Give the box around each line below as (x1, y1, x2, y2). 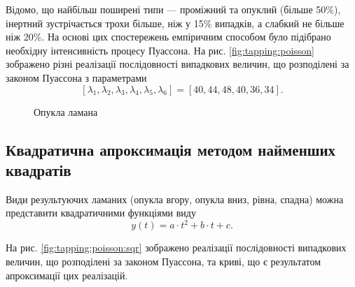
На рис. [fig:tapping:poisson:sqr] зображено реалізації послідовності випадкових (6, 240, 347, 255)
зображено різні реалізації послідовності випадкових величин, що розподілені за (6, 57, 349, 71)
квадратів (6, 159, 71, 180)
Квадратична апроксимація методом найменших (6, 138, 336, 160)
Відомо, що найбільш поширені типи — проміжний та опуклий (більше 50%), (6, 2, 341, 16)
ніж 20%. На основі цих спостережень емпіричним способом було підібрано (6, 29, 331, 44)
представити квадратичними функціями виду (6, 205, 196, 220)
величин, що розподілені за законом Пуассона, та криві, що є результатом (6, 254, 321, 269)
